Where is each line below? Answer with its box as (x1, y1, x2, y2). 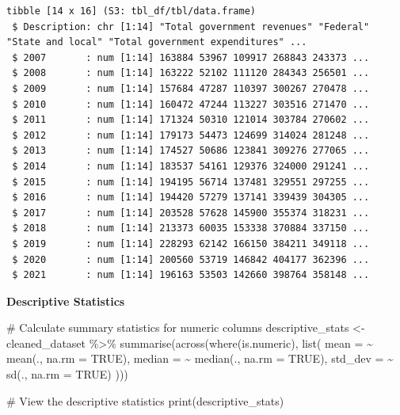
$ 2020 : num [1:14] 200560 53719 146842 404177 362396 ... (12, 253, 370, 265)
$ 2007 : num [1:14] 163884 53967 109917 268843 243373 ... (12, 51, 370, 63)
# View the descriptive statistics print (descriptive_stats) (6, 392, 284, 409)
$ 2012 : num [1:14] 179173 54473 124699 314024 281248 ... (12, 129, 370, 141)
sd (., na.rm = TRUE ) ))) (6, 366, 128, 383)
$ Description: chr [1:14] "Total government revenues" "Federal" (12, 21, 370, 32)
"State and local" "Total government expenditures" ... (6, 36, 307, 48)
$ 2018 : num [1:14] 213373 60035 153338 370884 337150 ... (12, 223, 370, 234)
